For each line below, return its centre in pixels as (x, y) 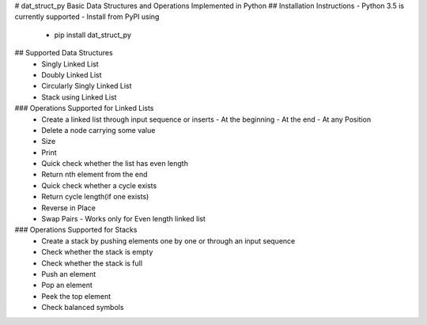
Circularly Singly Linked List (87, 86)
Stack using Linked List (79, 97)
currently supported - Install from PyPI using (87, 17)
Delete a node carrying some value (98, 130)
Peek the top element (76, 296)
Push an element (69, 274)
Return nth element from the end (94, 175)
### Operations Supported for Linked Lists (84, 108)
